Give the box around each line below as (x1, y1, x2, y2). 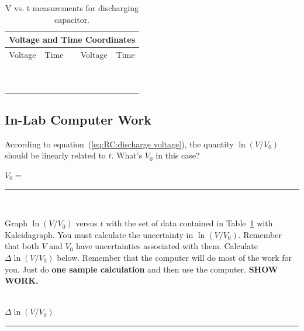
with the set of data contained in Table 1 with (106, 217, 273, 229)
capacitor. (54, 13, 90, 25)
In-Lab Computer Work (5, 111, 152, 129)
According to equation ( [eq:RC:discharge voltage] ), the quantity (5, 137, 234, 150)
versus (75, 217, 98, 229)
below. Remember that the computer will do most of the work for (57, 251, 292, 263)
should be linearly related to (5, 149, 106, 161)
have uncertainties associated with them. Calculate (76, 240, 258, 252)
